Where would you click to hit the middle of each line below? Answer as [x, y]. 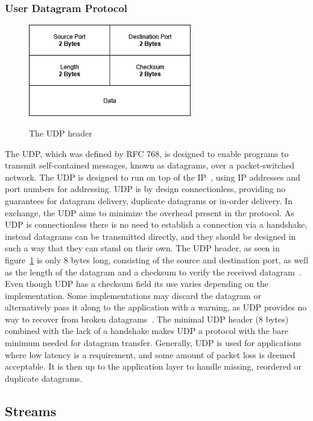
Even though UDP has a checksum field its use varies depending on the [137, 284]
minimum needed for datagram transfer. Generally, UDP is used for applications [153, 343]
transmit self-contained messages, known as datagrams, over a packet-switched [150, 165]
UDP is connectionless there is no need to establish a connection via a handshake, [156, 224]
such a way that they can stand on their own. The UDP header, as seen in [142, 248]
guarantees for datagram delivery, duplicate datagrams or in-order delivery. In [149, 200]
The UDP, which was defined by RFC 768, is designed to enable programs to [147, 153]
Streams [31, 410]
